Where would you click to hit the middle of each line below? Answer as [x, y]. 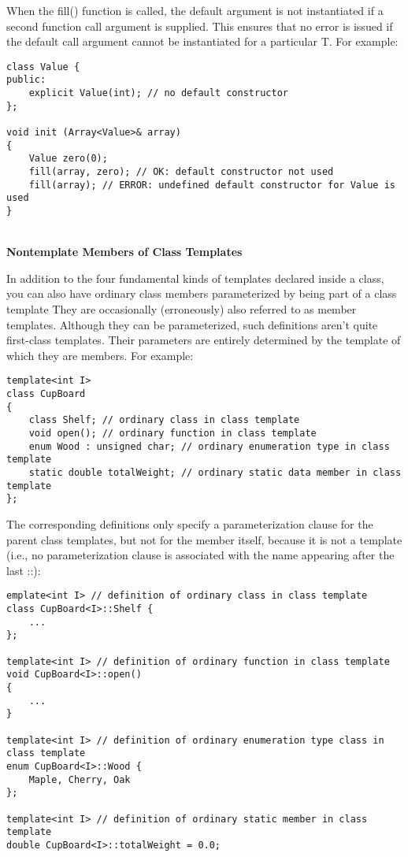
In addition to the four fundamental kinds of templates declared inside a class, [195, 278]
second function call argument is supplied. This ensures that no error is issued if [200, 26]
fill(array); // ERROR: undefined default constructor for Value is [212, 185]
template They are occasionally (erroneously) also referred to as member [182, 309]
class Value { [43, 67]
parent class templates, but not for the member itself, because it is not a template [204, 539]
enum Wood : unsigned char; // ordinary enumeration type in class [209, 446]
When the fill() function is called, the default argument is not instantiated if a [195, 10]
